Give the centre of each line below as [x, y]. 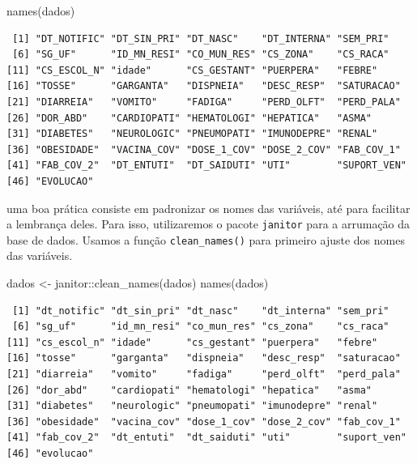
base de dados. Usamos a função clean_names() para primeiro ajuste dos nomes [206, 239]
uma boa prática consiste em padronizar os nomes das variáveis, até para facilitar [208, 208]
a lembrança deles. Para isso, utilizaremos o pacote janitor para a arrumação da [208, 224]
